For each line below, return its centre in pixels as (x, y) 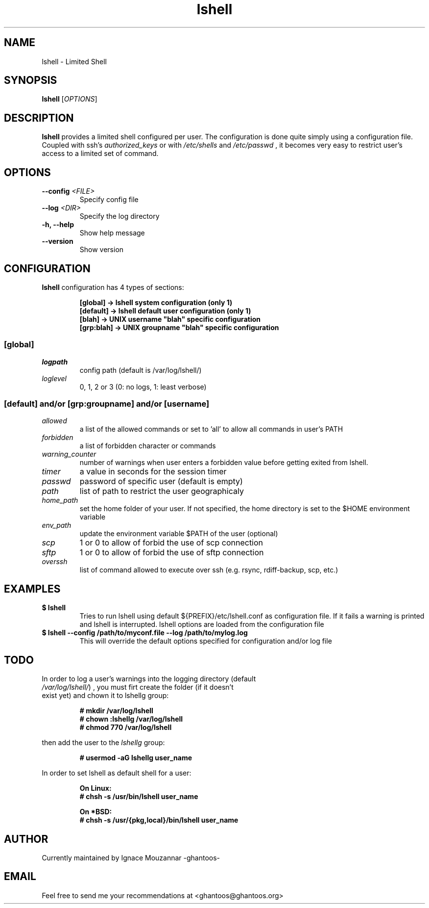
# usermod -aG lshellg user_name (136, 758)
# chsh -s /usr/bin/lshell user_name (139, 797)
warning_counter (69, 454)
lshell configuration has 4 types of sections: (113, 287)
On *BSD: (96, 812)
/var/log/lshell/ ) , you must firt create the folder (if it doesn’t (138, 687)
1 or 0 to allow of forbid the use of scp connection (171, 543)
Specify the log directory (119, 216)
